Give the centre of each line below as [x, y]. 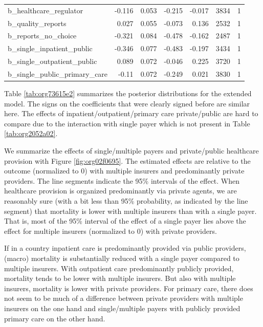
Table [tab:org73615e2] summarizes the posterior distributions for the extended [128, 93]
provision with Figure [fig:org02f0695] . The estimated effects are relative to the [127, 160]
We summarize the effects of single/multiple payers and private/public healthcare [131, 151]
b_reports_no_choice [42, 36]
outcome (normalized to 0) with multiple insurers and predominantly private [124, 171]
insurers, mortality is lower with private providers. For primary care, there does [129, 288]
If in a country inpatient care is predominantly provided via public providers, [125, 248]
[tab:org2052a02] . [31, 133]
